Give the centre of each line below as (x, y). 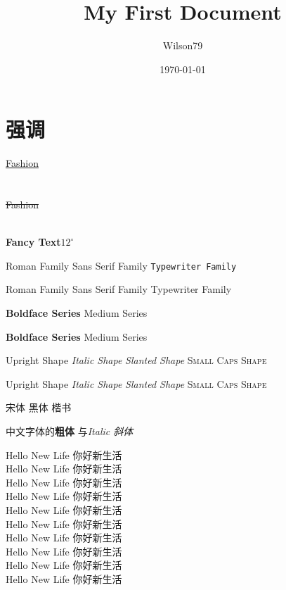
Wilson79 (183, 45)
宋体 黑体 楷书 (39, 407)
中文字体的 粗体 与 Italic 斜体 (70, 431)
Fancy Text (33, 242)
